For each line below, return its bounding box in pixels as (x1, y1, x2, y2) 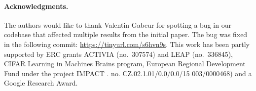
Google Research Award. (4, 78, 78, 88)
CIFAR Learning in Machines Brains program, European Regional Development (4, 58, 246, 69)
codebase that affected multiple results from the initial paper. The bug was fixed (4, 29, 248, 40)
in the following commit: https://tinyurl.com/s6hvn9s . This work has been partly (4, 39, 250, 49)
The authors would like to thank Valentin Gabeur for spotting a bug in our (4, 19, 231, 30)
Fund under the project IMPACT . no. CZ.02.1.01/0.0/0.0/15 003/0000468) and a (4, 68, 252, 78)
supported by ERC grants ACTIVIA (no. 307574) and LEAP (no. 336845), (4, 48, 233, 59)
